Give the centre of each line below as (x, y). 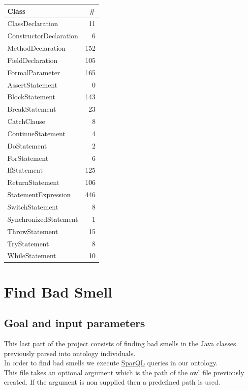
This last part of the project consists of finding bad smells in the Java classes (120, 344)
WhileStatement (32, 255)
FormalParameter (34, 72)
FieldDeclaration (32, 60)
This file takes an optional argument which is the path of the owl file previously (124, 372)
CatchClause (26, 121)
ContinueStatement (36, 133)
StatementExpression (39, 195)
